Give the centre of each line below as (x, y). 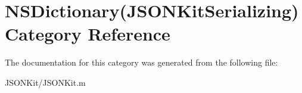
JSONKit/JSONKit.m (45, 82)
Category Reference (88, 34)
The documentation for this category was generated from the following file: (141, 62)
